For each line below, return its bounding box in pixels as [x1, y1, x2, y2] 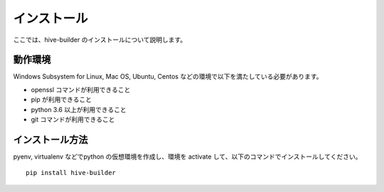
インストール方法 [13, 133, 88, 145]
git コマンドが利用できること [31, 115, 115, 124]
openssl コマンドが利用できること [31, 85, 131, 94]
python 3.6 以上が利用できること [31, 105, 127, 113]
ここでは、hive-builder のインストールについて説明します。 [13, 35, 187, 44]
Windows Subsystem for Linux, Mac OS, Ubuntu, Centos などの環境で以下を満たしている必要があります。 [13, 72, 323, 81]
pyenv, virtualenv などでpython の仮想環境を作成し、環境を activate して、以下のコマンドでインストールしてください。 [13, 152, 362, 161]
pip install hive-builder [26, 169, 117, 177]
